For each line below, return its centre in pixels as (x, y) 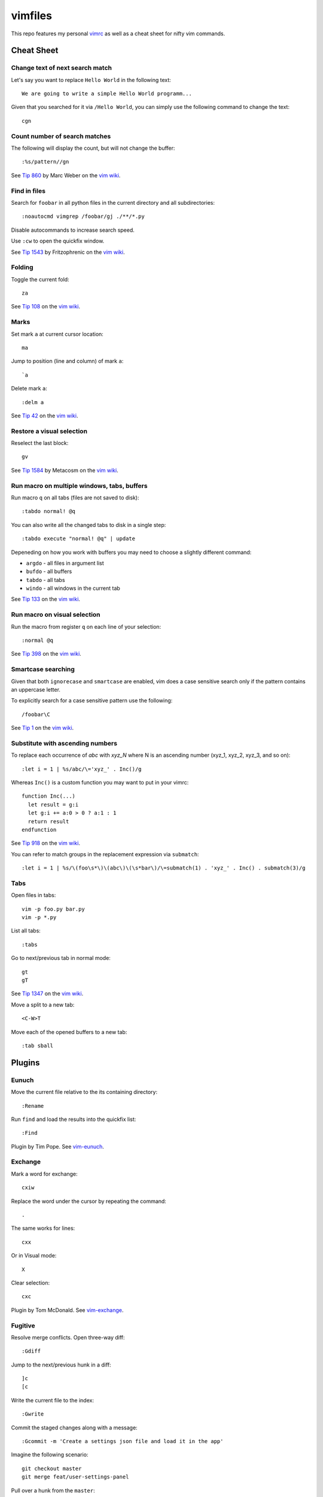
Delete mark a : (29, 389)
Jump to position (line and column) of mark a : (67, 361)
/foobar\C (36, 714)
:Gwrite (33, 1414)
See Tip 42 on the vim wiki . (45, 416)
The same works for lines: (43, 1228)
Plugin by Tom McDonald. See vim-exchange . (67, 1310)
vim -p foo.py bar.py (53, 909)
